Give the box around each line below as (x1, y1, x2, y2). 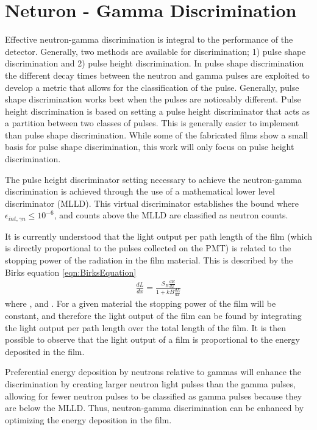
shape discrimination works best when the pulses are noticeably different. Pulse (5, 93, 301, 106)
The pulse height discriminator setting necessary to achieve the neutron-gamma (5, 173, 302, 185)
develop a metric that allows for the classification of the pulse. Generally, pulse (5, 81, 299, 93)
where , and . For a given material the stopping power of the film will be (5, 297, 276, 310)
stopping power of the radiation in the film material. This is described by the (5, 254, 293, 267)
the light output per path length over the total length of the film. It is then (5, 321, 287, 334)
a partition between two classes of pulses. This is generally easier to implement (5, 116, 299, 129)
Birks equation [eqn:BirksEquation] (5, 265, 137, 278)
